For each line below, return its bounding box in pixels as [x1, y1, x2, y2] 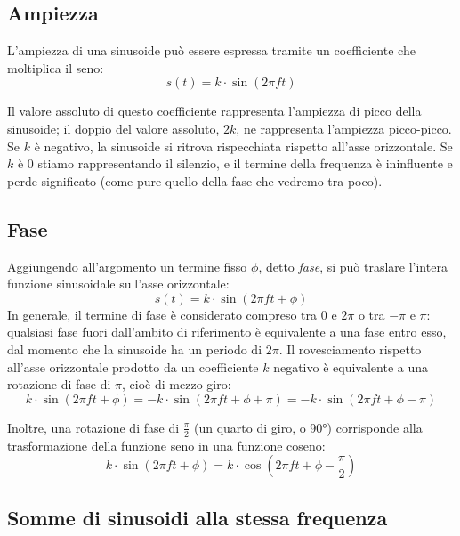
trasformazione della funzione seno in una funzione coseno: [7, 435, 326, 454]
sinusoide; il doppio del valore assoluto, [7, 118, 220, 137]
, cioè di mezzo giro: [122, 375, 231, 394]
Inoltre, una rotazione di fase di [7, 418, 180, 436]
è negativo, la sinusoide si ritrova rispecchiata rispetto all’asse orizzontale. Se [34, 136, 453, 155]
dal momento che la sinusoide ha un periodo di [7, 339, 262, 358]
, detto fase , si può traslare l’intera [258, 256, 448, 275]
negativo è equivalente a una [273, 357, 429, 376]
